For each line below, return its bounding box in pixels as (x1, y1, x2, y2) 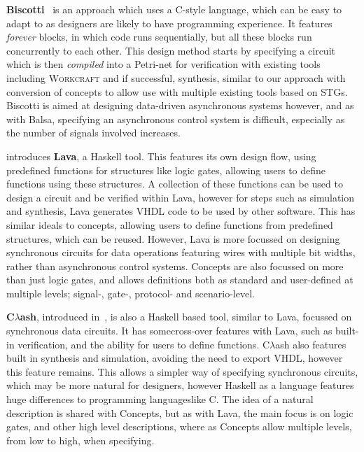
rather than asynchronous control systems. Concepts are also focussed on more (6, 258, 344, 273)
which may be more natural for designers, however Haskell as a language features (6, 378, 354, 393)
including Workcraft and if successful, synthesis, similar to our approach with (6, 70, 346, 85)
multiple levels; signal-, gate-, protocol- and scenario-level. (6, 285, 255, 300)
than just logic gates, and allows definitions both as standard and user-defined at (6, 272, 353, 287)
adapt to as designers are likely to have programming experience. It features (6, 15, 332, 30)
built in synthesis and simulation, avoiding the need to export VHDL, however (6, 351, 343, 365)
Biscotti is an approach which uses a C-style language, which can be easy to (6, 2, 342, 16)
